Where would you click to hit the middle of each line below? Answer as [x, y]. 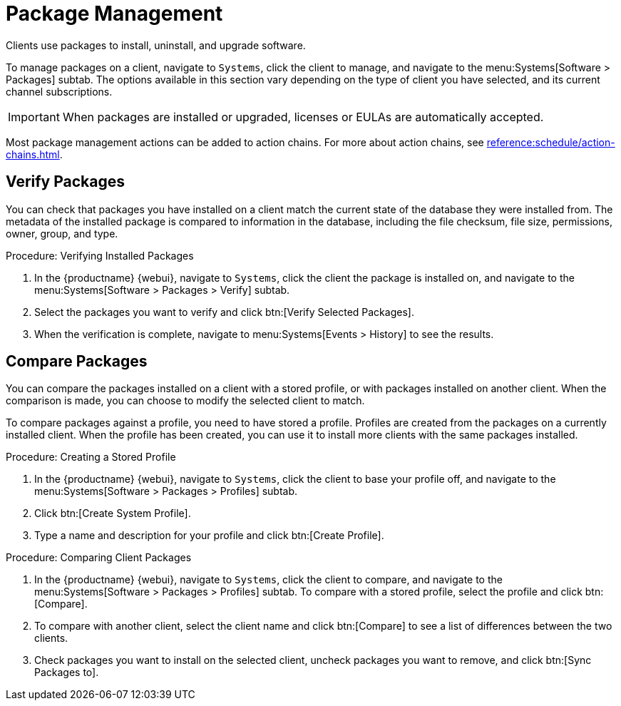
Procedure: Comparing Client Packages [99, 558]
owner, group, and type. [62, 233]
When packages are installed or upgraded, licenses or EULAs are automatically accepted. [303, 117]
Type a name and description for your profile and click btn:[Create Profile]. [209, 536]
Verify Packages [66, 182]
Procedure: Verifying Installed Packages [100, 255]
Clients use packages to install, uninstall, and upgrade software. [156, 45]
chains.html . [34, 154]
